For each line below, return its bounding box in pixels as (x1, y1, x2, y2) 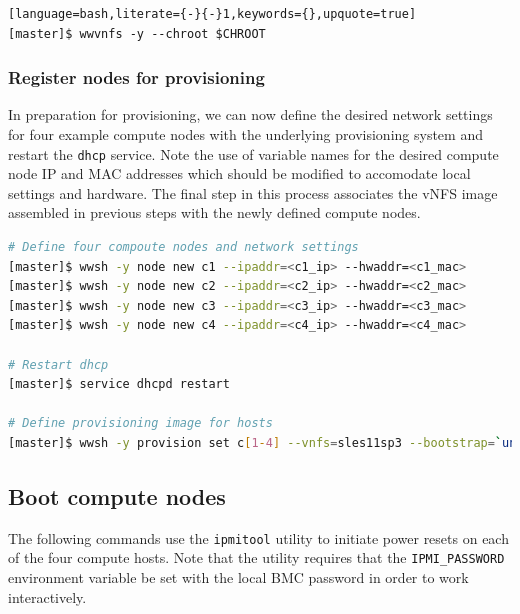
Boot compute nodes (8, 480, 226, 511)
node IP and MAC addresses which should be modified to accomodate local (8, 163, 471, 184)
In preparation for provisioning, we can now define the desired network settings (8, 104, 493, 125)
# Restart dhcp (8, 357, 109, 372)
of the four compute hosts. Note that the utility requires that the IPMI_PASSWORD (8, 547, 505, 568)
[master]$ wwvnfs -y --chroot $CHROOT (8, 26, 266, 41)
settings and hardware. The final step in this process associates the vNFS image (8, 182, 498, 203)
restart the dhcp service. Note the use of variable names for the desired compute (8, 143, 499, 164)
